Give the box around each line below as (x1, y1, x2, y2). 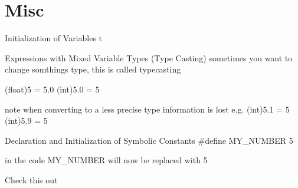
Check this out (5, 173, 58, 186)
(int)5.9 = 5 (5, 114, 48, 127)
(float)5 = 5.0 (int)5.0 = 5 (5, 83, 100, 95)
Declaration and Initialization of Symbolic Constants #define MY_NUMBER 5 (5, 134, 293, 146)
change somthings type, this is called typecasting (5, 63, 181, 75)
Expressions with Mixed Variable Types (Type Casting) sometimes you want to (5, 51, 293, 64)
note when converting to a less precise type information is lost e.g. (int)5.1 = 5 (5, 103, 290, 115)
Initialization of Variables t (5, 32, 103, 44)
